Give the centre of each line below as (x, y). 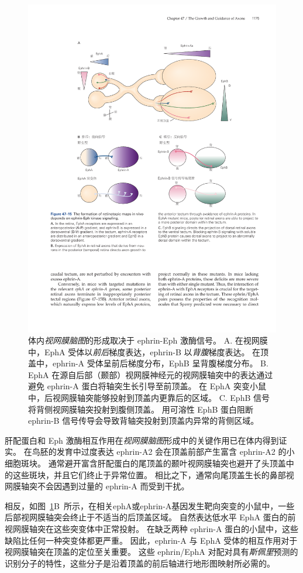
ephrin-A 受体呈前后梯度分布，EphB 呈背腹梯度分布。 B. (160, 363)
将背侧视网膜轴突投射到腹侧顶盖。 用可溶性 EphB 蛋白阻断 (141, 409)
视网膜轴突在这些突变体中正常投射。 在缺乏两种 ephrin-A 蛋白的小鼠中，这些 (152, 529)
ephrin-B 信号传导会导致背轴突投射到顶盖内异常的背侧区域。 (144, 421)
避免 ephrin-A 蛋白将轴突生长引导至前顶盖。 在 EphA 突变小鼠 (147, 386)
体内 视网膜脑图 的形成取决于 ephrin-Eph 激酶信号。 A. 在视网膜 (148, 340)
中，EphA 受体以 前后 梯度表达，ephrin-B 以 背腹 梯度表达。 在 (144, 351)
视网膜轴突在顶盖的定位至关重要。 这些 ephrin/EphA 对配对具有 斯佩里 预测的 (151, 552)
